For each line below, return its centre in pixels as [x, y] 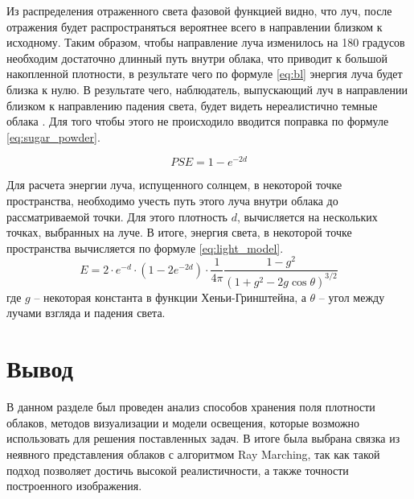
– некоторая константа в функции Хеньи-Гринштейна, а [170, 297]
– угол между [352, 297]
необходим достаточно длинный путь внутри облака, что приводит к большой [197, 58]
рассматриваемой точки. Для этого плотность [117, 216]
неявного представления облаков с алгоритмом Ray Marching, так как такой [193, 454]
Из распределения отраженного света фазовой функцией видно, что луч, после [199, 10]
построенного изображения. [74, 486]
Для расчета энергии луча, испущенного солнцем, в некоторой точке [174, 185]
